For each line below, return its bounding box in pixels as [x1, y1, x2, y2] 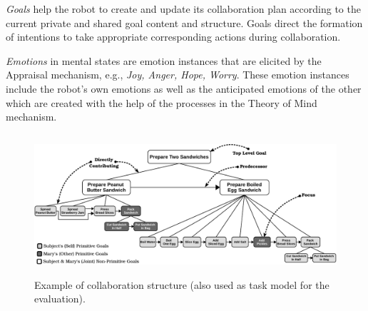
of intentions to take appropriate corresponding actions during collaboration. [6, 29, 341, 44]
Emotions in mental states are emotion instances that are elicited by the [6, 53, 322, 68]
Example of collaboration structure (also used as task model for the [34, 277, 329, 292]
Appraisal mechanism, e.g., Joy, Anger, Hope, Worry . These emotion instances [6, 67, 349, 82]
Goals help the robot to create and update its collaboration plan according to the [6, 1, 361, 16]
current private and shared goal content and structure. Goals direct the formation [6, 15, 363, 30]
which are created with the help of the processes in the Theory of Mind [6, 95, 317, 110]
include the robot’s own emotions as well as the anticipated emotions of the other [6, 81, 362, 96]
